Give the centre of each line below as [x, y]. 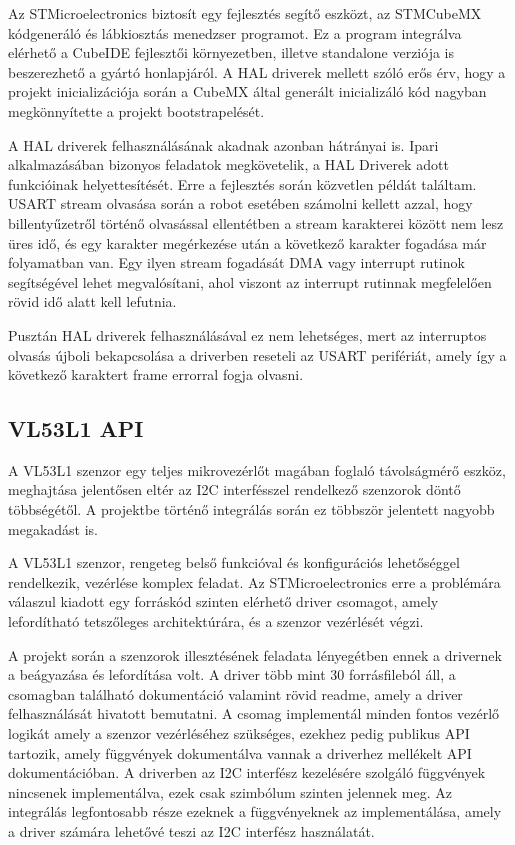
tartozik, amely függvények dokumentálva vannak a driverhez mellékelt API [240, 752]
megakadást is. [53, 528]
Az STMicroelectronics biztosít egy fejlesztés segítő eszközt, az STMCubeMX [245, 13]
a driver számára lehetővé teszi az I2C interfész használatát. [191, 830]
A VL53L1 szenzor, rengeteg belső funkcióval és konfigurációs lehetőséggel [234, 562]
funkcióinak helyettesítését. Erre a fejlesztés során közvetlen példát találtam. [242, 183]
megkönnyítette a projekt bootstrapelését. [136, 110]
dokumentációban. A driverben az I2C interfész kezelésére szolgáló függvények [247, 772]
